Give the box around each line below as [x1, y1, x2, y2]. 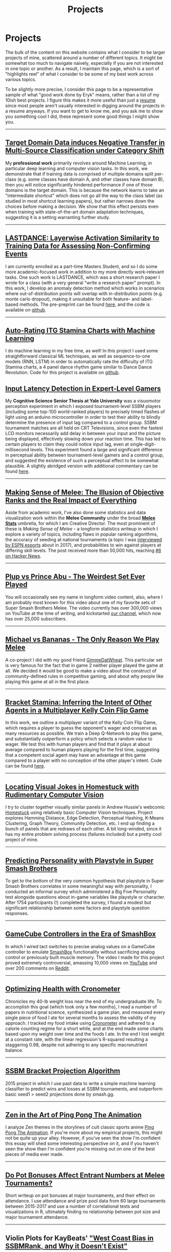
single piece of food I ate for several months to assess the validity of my [5, 1015, 156, 1021]
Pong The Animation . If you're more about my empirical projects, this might [5, 1129, 163, 1136]
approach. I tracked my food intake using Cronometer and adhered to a [5, 1020, 155, 1026]
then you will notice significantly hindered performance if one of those [5, 181, 153, 187]
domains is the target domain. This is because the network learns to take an [5, 187, 164, 193]
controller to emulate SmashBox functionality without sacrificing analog [5, 949, 155, 955]
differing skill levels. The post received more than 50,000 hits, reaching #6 [5, 547, 161, 553]
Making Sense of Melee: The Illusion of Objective [5, 488, 164, 496]
